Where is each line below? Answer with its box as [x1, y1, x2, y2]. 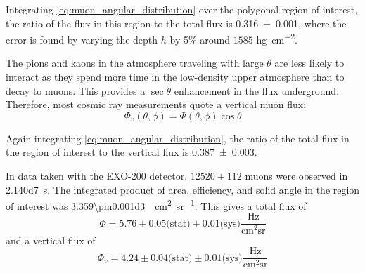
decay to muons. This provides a [6, 83, 146, 98]
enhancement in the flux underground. [174, 83, 340, 98]
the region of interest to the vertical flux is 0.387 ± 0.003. [6, 145, 257, 159]
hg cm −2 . [256, 30, 297, 46]
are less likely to [274, 55, 345, 70]
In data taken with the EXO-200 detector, [6, 168, 188, 182]
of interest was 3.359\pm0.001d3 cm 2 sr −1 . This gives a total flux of [6, 197, 307, 213]
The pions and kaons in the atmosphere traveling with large [6, 55, 264, 70]
